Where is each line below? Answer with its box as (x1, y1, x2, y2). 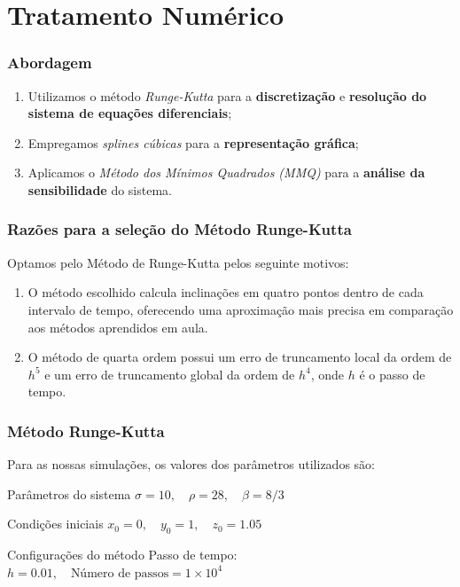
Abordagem (7, 51, 92, 74)
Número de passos (70, 567, 169, 580)
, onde (310, 364, 345, 383)
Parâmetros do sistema (7, 484, 131, 503)
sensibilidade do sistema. (27, 180, 172, 199)
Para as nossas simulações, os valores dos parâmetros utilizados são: (7, 455, 375, 474)
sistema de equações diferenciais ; (27, 104, 232, 122)
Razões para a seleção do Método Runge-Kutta (7, 218, 352, 240)
